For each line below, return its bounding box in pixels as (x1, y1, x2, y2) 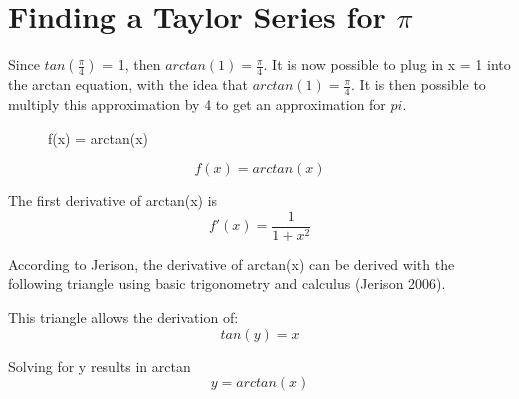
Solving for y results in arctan (8, 355, 191, 376)
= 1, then (102, 54, 161, 75)
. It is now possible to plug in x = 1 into (263, 54, 511, 75)
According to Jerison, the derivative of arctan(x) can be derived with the (8, 253, 455, 274)
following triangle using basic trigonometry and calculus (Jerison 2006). (8, 273, 446, 294)
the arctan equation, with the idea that (8, 74, 249, 95)
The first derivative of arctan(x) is (8, 190, 218, 211)
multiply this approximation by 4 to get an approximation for (8, 93, 386, 114)
